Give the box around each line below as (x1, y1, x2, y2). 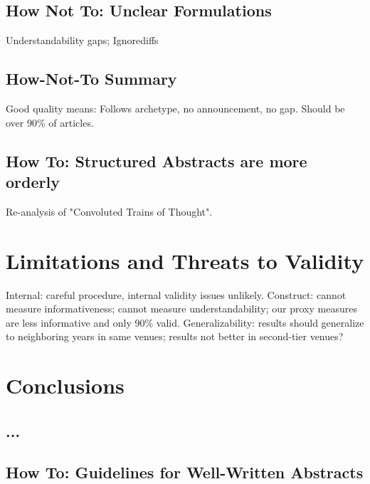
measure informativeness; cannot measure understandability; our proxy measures (6, 301, 357, 316)
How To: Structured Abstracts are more (6, 149, 307, 172)
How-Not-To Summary (6, 68, 177, 90)
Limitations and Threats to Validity (6, 246, 364, 275)
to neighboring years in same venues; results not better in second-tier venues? (6, 329, 344, 344)
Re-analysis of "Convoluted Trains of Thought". (6, 204, 213, 219)
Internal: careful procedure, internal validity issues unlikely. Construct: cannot (6, 287, 347, 302)
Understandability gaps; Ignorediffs (6, 33, 159, 48)
